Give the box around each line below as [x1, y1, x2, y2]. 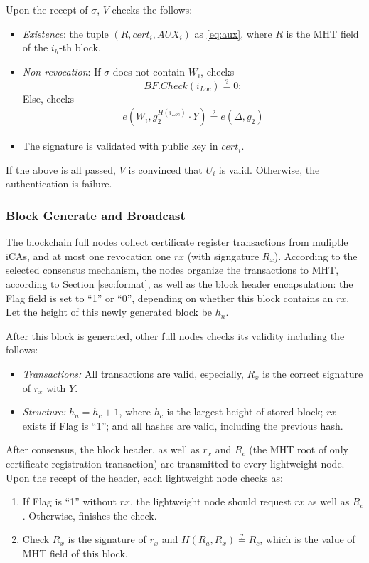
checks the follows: [112, 2, 193, 16]
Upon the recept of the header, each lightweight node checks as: [6, 470, 283, 485]
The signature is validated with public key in [22, 138, 218, 153]
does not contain [112, 63, 186, 78]
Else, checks [22, 91, 75, 105]
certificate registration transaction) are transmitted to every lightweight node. [6, 455, 345, 470]
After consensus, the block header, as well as [6, 442, 200, 457]
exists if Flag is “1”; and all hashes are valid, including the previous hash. [22, 418, 343, 433]
